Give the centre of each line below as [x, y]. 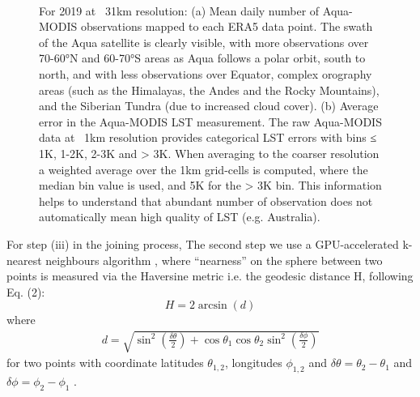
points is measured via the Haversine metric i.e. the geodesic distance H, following [210, 276]
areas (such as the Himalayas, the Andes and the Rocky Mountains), [209, 90]
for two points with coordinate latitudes [105, 363]
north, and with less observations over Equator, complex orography [206, 73]
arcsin [212, 306]
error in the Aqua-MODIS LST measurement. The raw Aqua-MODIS [210, 121]
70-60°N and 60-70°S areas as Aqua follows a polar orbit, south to [202, 58]
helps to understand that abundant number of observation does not [206, 201]
